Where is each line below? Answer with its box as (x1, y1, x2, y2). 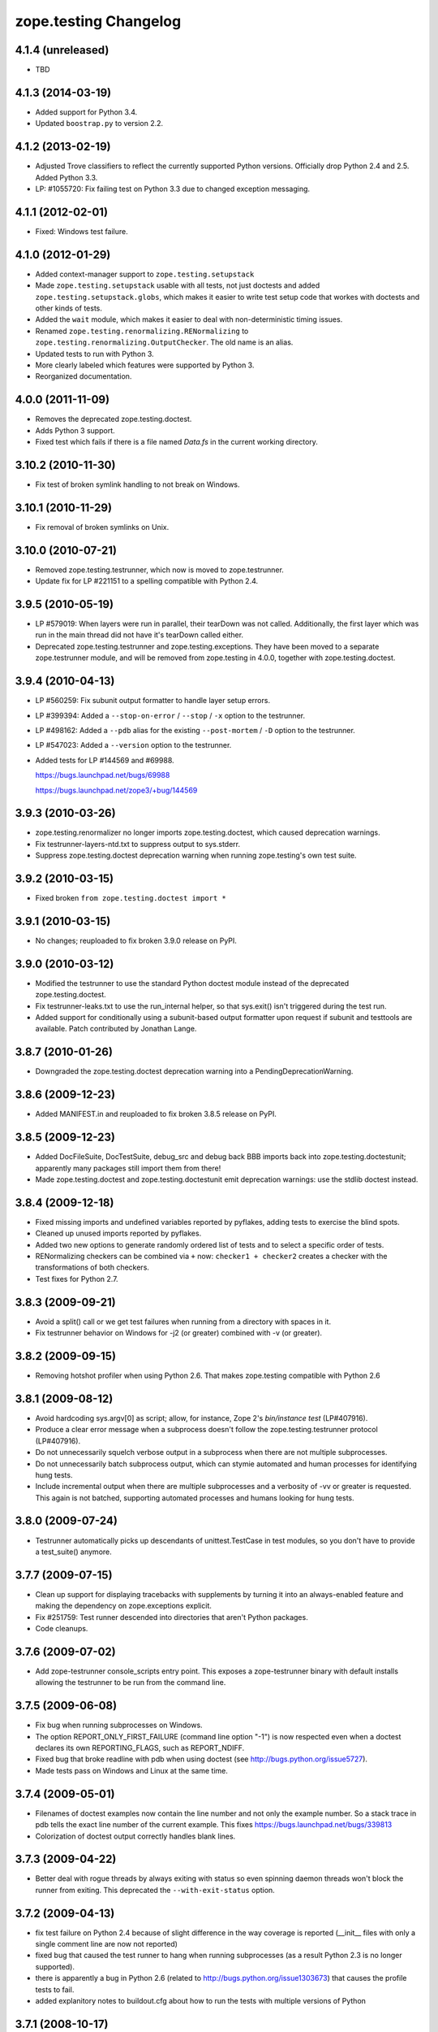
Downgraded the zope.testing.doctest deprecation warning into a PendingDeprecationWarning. (35, 1066, 354, 1076)
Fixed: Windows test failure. (35, 226, 129, 236)
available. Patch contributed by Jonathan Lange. (35, 1024, 197, 1034)
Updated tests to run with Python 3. (35, 349, 154, 358)
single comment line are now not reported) (35, 1939, 178, 1949)
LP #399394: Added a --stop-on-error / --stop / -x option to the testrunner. (35, 710, 306, 720)
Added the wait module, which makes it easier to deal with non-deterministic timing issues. (35, 315, 343, 324)
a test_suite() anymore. (35, 1547, 113, 1557)
